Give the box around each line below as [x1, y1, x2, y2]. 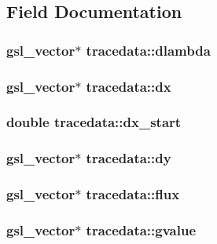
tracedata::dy [86, 148, 171, 168]
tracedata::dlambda [86, 40, 211, 60]
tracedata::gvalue [86, 220, 197, 239]
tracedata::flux [86, 184, 180, 204]
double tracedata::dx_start [6, 112, 182, 132]
